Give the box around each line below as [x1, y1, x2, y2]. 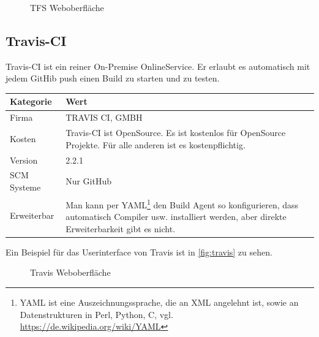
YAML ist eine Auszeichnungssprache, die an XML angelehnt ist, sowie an [20, 296, 299, 309]
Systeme [10, 181, 41, 194]
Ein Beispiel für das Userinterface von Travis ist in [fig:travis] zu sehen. [6, 245, 272, 258]
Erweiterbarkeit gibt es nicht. [66, 222, 176, 235]
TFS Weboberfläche [30, 1, 104, 13]
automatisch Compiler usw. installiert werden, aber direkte [66, 210, 287, 223]
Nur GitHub [66, 175, 111, 187]
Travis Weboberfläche [30, 266, 111, 279]
